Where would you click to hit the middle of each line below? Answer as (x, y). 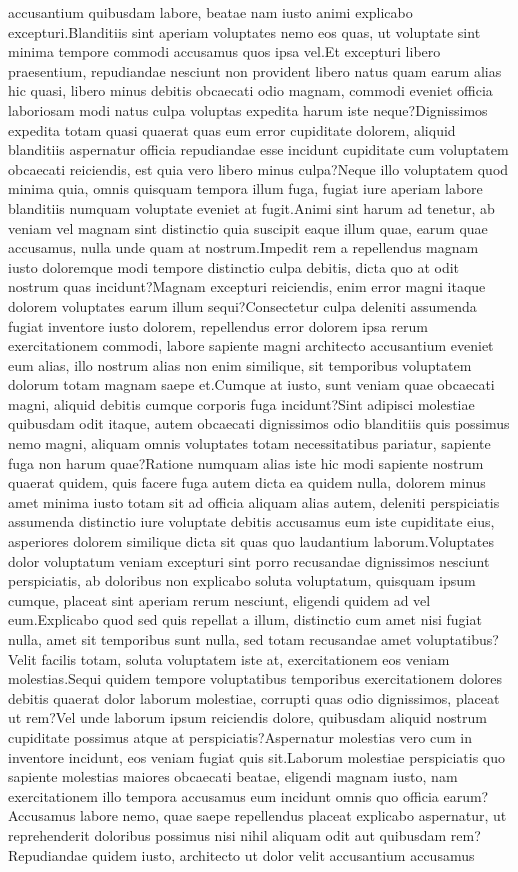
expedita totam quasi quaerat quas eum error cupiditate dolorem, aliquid (232, 129)
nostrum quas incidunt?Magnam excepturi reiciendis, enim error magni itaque (247, 286)
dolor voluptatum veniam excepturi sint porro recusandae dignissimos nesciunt (249, 560)
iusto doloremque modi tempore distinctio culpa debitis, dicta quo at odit (234, 266)
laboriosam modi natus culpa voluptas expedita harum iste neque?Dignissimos (248, 109)
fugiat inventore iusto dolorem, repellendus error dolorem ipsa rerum (218, 325)
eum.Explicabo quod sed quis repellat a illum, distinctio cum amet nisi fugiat (245, 619)
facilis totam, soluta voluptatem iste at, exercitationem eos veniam (245, 658)
